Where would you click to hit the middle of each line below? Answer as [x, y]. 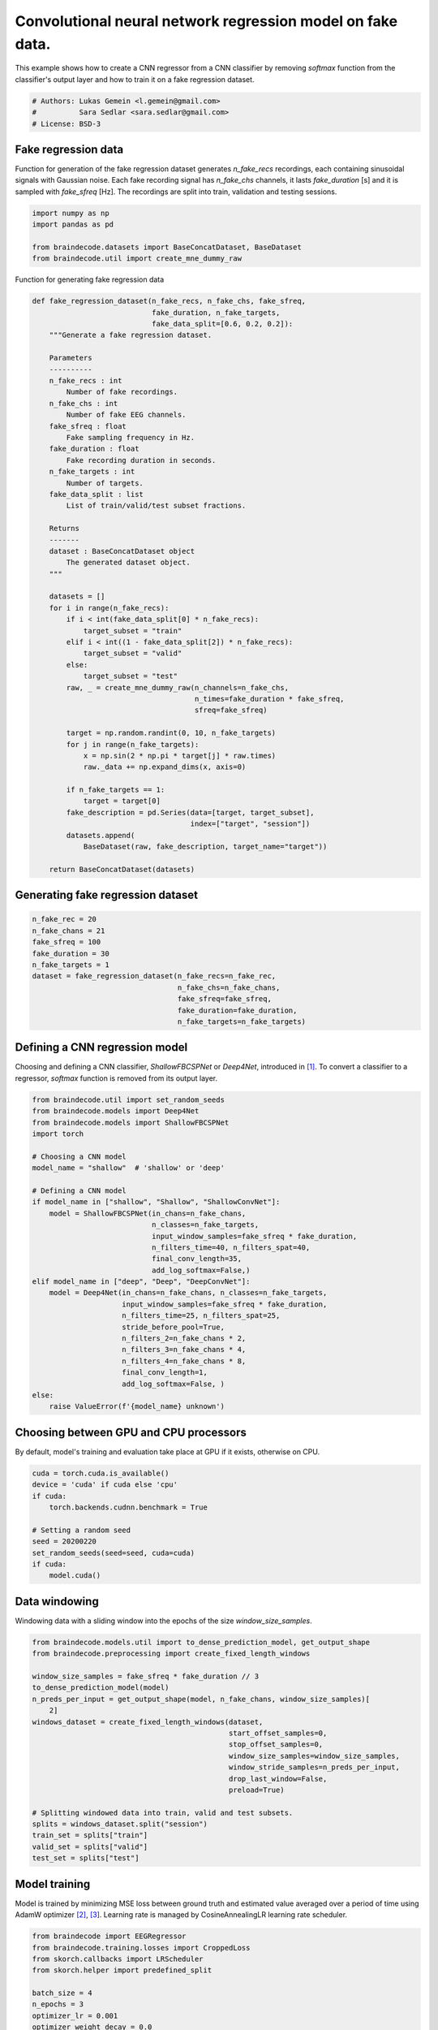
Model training [53, 1884]
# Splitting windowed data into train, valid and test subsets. [163, 1812]
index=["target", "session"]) [250, 824]
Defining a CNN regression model [101, 1047]
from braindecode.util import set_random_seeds [128, 1099]
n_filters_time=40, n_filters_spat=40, [231, 1247]
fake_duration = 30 [71, 953]
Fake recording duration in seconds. [141, 460]
